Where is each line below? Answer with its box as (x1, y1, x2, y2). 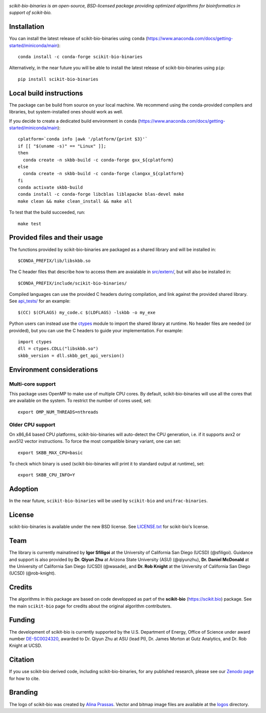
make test (18, 221, 41, 226)
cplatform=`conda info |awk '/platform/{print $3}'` (18, 136, 148, 142)
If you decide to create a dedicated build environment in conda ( (9, 118, 140, 124)
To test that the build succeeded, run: (9, 210, 86, 215)
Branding (9, 688, 38, 697)
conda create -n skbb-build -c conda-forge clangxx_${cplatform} (23, 171, 184, 177)
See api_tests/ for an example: (9, 298, 71, 304)
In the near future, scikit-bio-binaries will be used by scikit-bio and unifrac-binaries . (9, 498, 208, 504)
